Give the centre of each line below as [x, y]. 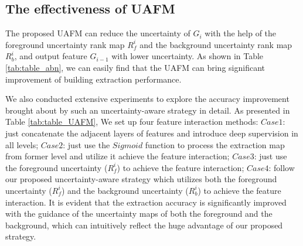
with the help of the [241, 33]
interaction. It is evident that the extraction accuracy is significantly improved [146, 202]
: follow [282, 167]
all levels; [22, 144]
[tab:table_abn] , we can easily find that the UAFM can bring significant [135, 67]
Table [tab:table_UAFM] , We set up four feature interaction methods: [132, 122]
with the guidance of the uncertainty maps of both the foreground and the [139, 213]
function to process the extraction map [215, 144]
